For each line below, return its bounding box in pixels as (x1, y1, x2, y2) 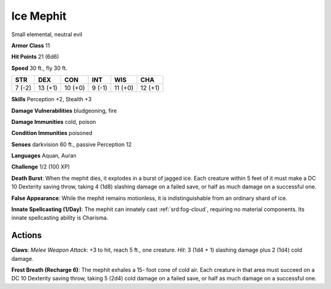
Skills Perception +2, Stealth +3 (11, 96, 92, 103)
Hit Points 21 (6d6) (11, 53, 59, 61)
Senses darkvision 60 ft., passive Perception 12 (11, 141, 132, 148)
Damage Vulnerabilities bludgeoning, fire (11, 107, 117, 114)
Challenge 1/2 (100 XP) (11, 163, 70, 171)
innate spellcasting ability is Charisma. (11, 214, 108, 222)
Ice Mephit (11, 9, 67, 23)
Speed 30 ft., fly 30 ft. (11, 64, 67, 72)
